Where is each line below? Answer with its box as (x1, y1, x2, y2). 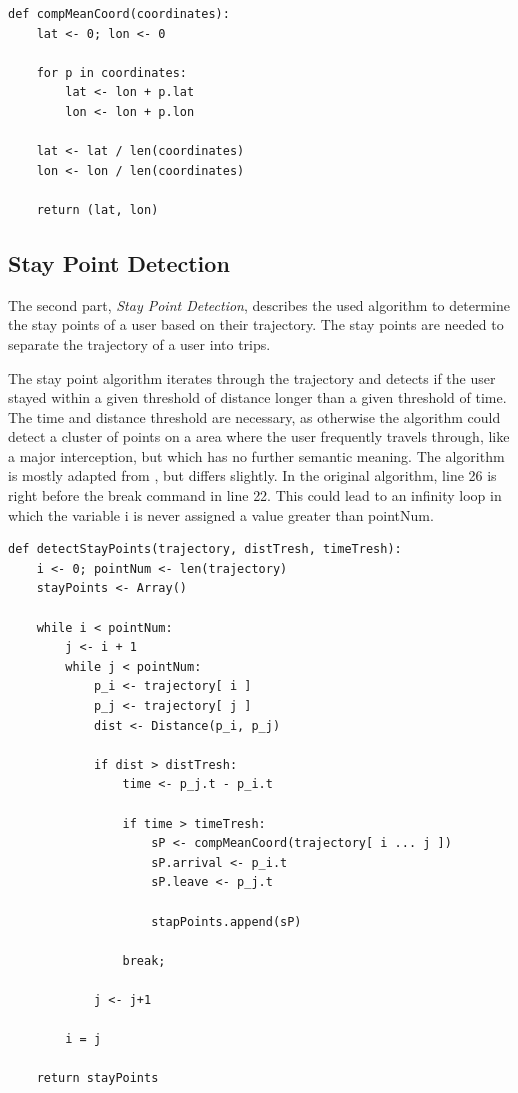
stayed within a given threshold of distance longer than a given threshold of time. (8, 387, 507, 408)
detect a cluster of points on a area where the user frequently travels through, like (8, 426, 510, 447)
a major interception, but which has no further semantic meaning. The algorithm (8, 445, 505, 466)
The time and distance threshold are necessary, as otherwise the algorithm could (8, 406, 501, 427)
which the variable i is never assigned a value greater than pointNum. (8, 504, 434, 525)
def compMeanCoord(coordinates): (8, 7, 230, 21)
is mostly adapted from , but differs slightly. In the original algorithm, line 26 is (8, 465, 497, 486)
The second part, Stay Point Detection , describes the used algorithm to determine (8, 294, 510, 315)
